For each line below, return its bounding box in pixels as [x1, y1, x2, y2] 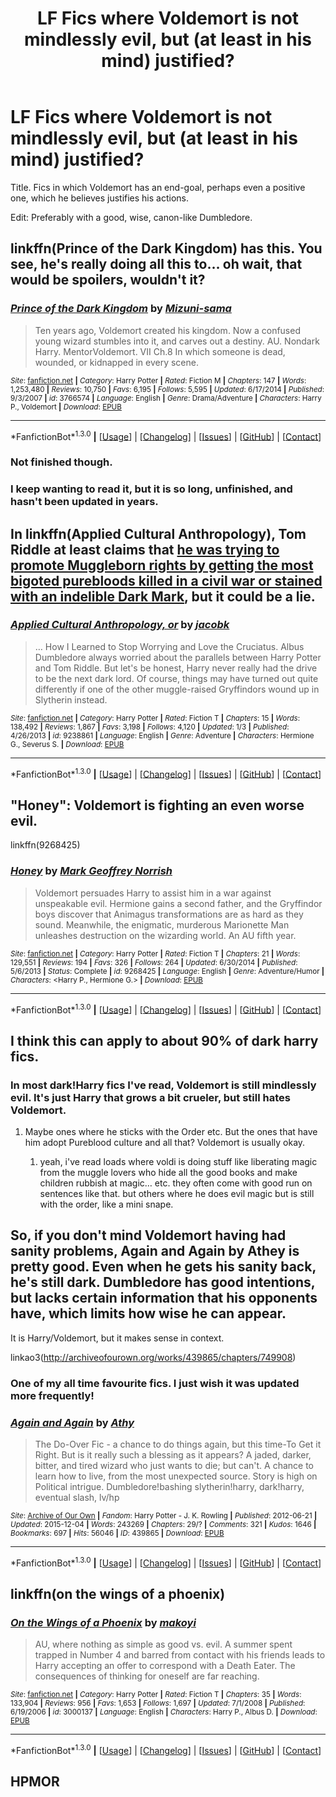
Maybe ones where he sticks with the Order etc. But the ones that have [24, 1125, 318, 1137]
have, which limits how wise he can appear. [10, 1305, 287, 1322]
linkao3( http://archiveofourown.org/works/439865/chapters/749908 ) [10, 1351, 297, 1363]
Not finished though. [10, 455, 113, 469]
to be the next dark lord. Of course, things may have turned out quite [34, 672, 319, 684]
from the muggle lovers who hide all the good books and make [39, 1166, 298, 1178]
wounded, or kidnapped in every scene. [34, 356, 199, 368]
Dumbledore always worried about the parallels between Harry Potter [34, 651, 322, 663]
